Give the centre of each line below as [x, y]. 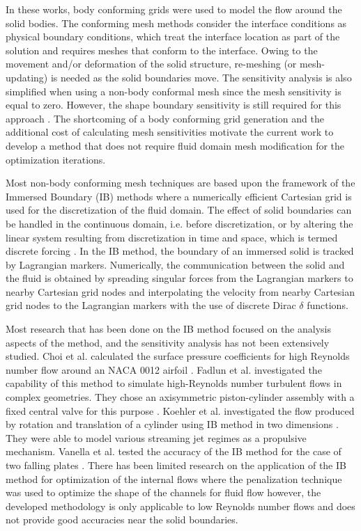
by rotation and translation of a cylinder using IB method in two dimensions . [172, 424]
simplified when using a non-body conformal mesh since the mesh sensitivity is [174, 91]
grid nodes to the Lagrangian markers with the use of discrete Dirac [151, 305]
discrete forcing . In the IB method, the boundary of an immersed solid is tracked [180, 251]
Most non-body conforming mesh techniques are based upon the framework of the [180, 183]
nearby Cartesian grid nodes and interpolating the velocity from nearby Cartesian [180, 291]
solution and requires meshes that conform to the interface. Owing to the [162, 50]
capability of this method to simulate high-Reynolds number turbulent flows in [174, 383]
